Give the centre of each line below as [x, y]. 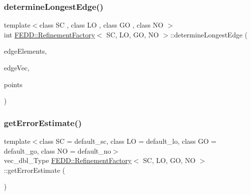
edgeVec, [17, 67]
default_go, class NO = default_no [58, 150]
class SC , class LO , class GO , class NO [101, 25]
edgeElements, [25, 51]
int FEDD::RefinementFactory [49, 34]
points [13, 84]
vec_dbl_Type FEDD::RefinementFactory [68, 160]
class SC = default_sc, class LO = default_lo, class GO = [128, 141]
